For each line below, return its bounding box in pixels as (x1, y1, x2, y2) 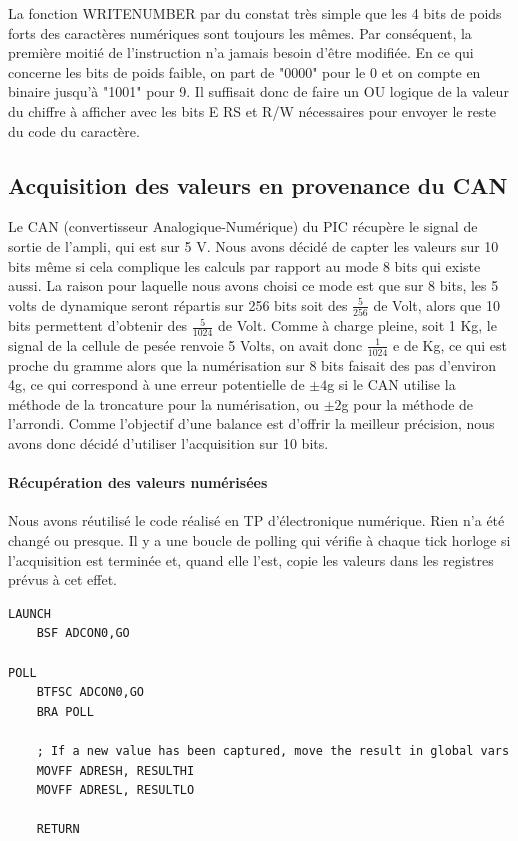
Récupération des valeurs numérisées (8, 472, 268, 493)
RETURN (36, 822, 80, 837)
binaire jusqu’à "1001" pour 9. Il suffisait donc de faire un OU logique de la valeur (8, 81, 509, 102)
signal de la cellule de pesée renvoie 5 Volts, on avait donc (8, 334, 363, 355)
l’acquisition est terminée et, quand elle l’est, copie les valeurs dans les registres (8, 549, 494, 570)
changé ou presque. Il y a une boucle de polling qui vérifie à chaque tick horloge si (8, 530, 511, 551)
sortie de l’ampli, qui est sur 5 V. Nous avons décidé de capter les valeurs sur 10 (8, 235, 499, 256)
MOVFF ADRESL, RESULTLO (36, 783, 195, 798)
